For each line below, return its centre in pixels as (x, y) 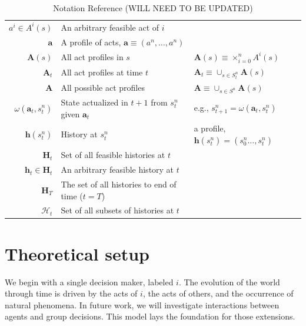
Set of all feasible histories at (113, 155)
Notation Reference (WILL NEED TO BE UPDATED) (153, 8)
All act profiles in (92, 56)
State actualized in (94, 102)
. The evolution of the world (229, 281)
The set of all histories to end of (119, 184)
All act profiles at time (102, 72)
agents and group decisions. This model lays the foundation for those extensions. (150, 316)
